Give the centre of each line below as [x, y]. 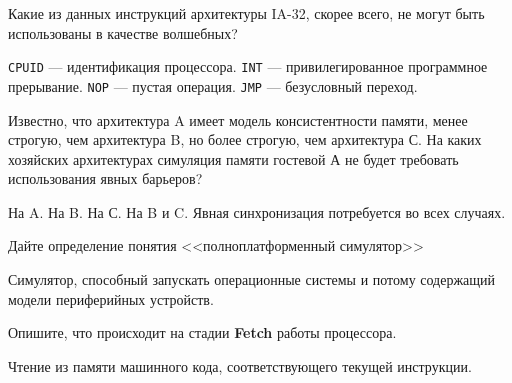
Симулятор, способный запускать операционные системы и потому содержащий [252, 279]
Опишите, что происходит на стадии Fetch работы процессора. [202, 332]
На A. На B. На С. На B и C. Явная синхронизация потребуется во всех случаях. [257, 211]
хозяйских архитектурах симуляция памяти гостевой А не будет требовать [233, 158]
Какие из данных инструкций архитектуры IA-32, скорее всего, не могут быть [246, 13]
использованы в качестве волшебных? [123, 32]
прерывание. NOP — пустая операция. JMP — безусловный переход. [213, 85]
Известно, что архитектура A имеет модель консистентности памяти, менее [238, 119]
